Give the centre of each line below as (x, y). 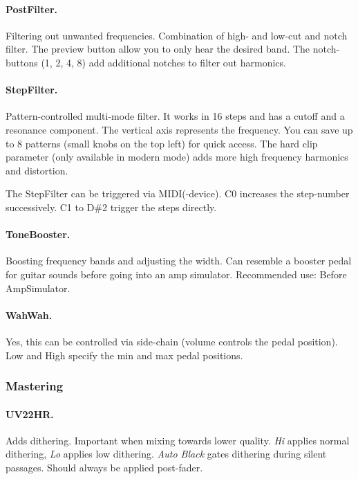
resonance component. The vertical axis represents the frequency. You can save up (179, 129)
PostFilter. (32, 9)
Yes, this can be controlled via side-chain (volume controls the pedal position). (172, 341)
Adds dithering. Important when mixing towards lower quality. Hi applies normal (178, 440)
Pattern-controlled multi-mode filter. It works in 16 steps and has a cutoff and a (175, 116)
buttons (22, 62)
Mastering (35, 386)
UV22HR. (30, 414)
